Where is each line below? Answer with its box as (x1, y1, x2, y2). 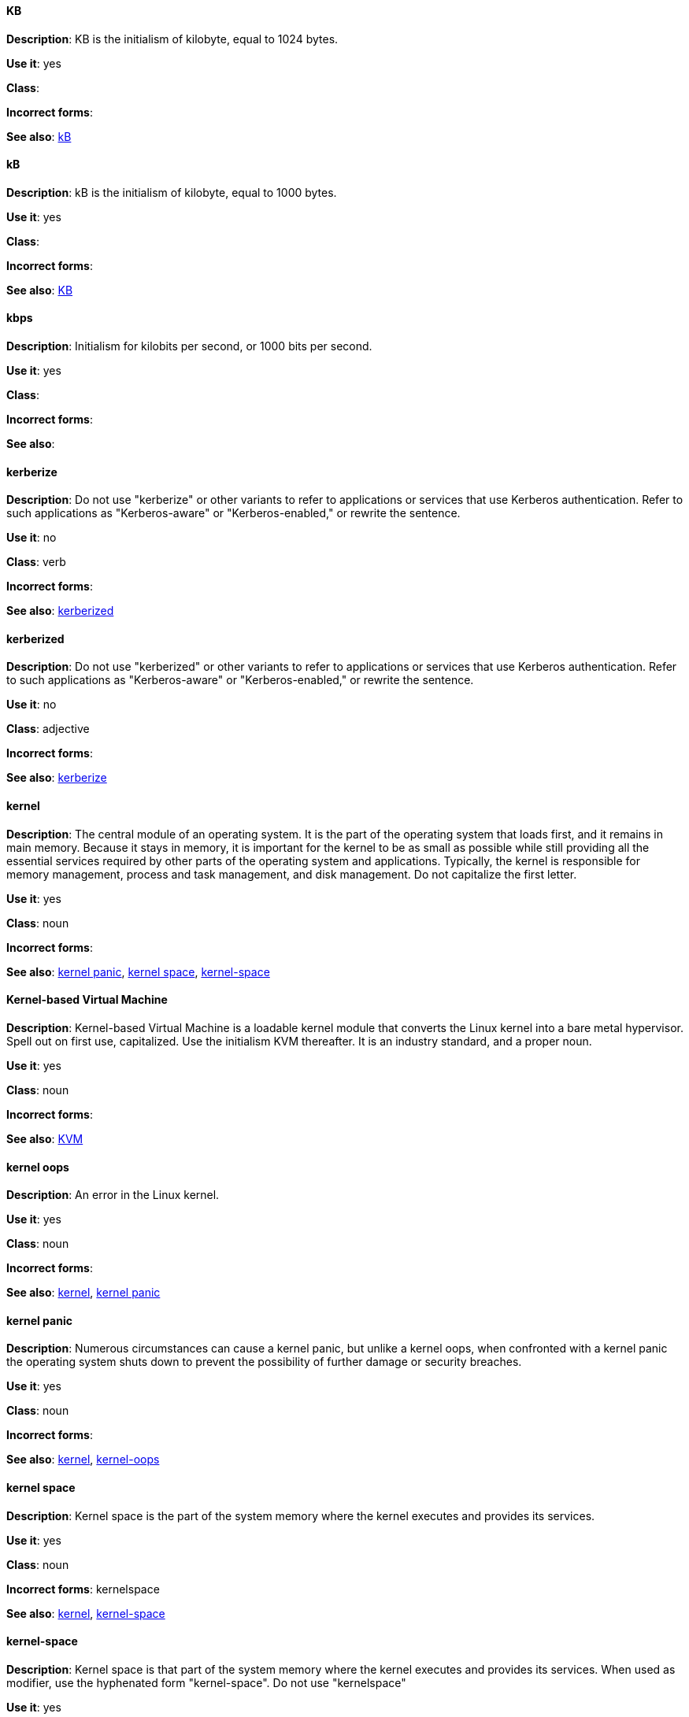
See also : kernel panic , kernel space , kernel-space (6, 964, 270, 979)
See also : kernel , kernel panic (6, 1286, 161, 1300)
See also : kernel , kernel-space (6, 1606, 165, 1620)
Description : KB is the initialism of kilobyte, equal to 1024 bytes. (6, 31, 339, 46)
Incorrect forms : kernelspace (6, 1582, 160, 1596)
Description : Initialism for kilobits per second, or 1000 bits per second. (6, 339, 372, 353)
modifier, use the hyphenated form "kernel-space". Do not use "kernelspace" (6, 1675, 406, 1689)
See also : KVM (6, 1131, 83, 1145)
